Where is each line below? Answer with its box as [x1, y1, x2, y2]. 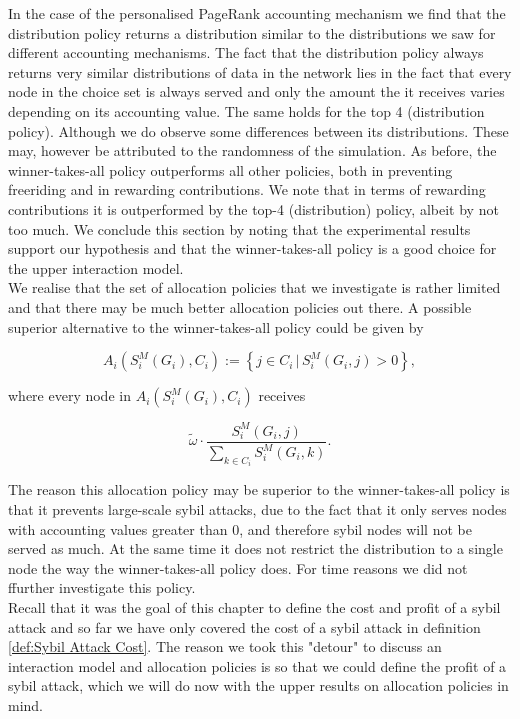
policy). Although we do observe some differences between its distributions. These [8, 120, 509, 141]
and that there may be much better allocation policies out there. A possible [8, 296, 472, 317]
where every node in [8, 385, 131, 406]
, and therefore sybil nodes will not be [239, 518, 472, 539]
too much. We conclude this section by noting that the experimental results [8, 218, 471, 239]
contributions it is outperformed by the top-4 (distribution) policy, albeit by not [8, 198, 499, 219]
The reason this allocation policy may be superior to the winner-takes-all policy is [8, 479, 510, 500]
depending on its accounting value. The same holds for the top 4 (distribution [8, 100, 485, 121]
